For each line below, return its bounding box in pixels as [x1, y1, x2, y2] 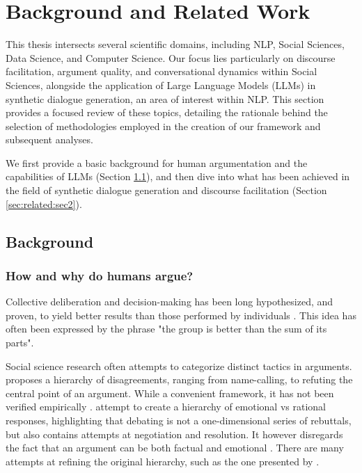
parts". [6, 335, 34, 350]
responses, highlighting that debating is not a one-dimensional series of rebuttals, [6, 413, 352, 427]
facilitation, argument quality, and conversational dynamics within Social [6, 64, 317, 79]
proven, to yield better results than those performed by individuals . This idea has [6, 307, 356, 322]
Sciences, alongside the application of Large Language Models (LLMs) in [6, 77, 316, 92]
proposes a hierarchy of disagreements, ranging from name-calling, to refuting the [6, 372, 353, 387]
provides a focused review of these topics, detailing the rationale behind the [6, 105, 328, 120]
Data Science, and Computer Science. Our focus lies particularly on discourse [6, 50, 336, 65]
